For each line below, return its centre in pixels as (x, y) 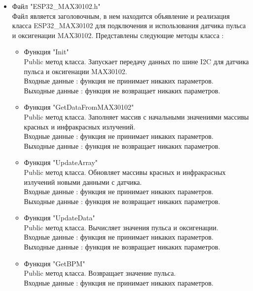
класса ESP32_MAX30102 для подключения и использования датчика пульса (129, 25)
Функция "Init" (46, 52)
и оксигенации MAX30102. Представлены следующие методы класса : (118, 35)
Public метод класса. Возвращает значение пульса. (100, 273)
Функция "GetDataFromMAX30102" (79, 107)
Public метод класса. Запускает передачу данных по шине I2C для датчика (136, 61)
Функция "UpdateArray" (61, 162)
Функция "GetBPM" (54, 263)
